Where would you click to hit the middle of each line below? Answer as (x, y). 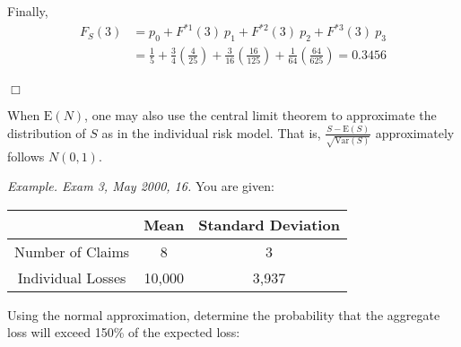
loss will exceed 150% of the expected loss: (124, 332)
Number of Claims (72, 251)
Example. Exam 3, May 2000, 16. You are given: (141, 186)
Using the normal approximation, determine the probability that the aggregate (224, 314)
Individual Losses (72, 277)
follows (26, 156)
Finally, (28, 11)
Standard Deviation (269, 224)
